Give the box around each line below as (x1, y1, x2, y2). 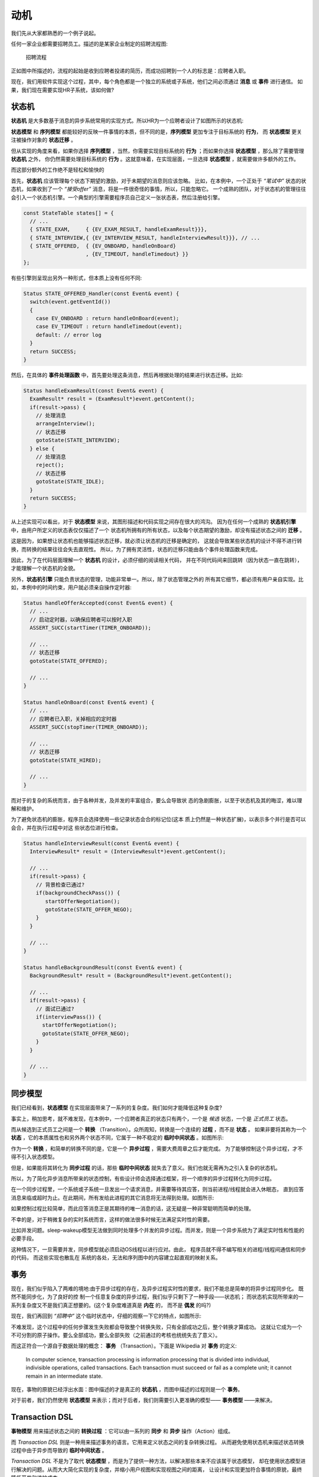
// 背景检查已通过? (35, 881, 85, 888)
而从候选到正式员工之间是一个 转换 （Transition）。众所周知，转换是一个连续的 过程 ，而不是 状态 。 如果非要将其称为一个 (11, 1126, 307, 1133)
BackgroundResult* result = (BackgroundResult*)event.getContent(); (30, 972, 233, 979)
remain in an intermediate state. (25, 1372, 103, 1380)
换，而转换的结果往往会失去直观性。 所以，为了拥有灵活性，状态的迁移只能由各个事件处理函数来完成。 (11, 545, 261, 552)
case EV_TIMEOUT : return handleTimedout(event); (35, 323, 183, 330)
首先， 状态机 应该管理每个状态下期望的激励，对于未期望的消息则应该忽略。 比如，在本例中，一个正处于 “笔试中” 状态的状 (11, 177, 307, 184)
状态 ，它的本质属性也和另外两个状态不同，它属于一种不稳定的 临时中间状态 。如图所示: (11, 1134, 224, 1141)
